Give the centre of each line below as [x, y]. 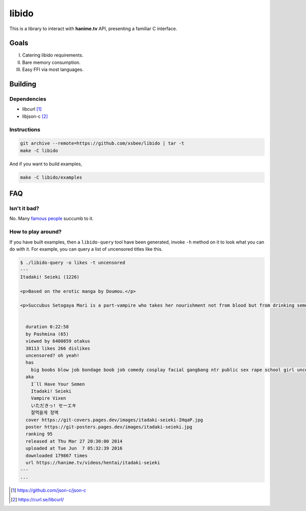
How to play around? [35, 232]
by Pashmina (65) [47, 334]
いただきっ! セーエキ [54, 405]
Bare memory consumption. [52, 62]
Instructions [25, 129]
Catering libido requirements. [53, 55]
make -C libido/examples [51, 177]
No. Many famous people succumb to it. [52, 218]
